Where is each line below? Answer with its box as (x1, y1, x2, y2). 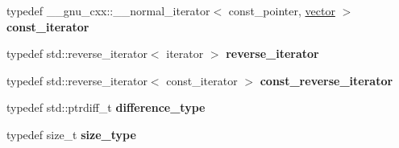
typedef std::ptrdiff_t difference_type (6, 99, 206, 116)
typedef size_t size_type (6, 125, 136, 142)
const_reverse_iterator (260, 72, 393, 88)
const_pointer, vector (228, 2, 335, 18)
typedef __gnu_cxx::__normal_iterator (6, 2, 210, 18)
